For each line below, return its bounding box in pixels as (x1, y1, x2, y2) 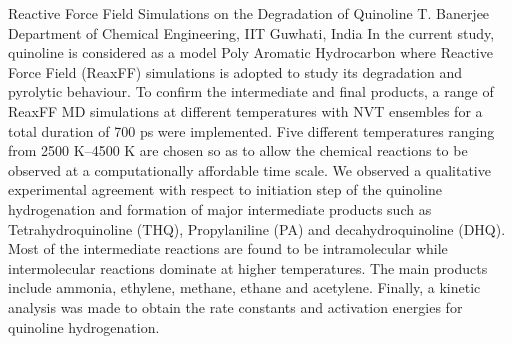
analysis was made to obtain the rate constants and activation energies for (8, 296, 463, 317)
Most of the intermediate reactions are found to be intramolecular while (8, 238, 448, 259)
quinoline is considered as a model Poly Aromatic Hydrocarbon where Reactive (8, 42, 493, 63)
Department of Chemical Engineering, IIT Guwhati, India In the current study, (8, 22, 495, 43)
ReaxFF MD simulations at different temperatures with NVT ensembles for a (8, 100, 483, 121)
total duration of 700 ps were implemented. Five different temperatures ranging (8, 120, 495, 141)
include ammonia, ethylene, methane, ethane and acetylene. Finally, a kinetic (8, 277, 481, 298)
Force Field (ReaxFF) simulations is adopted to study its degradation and (8, 61, 463, 82)
